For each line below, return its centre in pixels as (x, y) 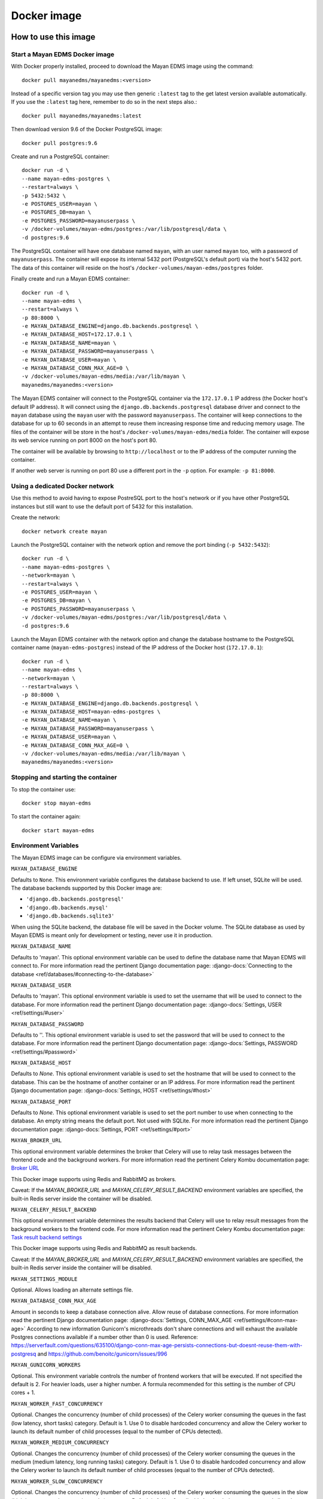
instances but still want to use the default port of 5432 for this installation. (102, 506)
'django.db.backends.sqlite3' (70, 916)
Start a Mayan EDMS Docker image (63, 54)
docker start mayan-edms (58, 830)
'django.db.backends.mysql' (67, 907)
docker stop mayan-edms (57, 803)
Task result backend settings (47, 1238)
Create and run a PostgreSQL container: (60, 156)
